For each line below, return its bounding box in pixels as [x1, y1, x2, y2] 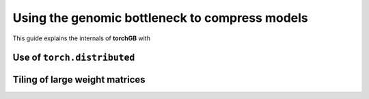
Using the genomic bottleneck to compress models [12, 10, 308, 25]
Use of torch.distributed [12, 52, 135, 63]
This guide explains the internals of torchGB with [12, 34, 150, 42]
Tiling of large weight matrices [12, 74, 146, 85]
